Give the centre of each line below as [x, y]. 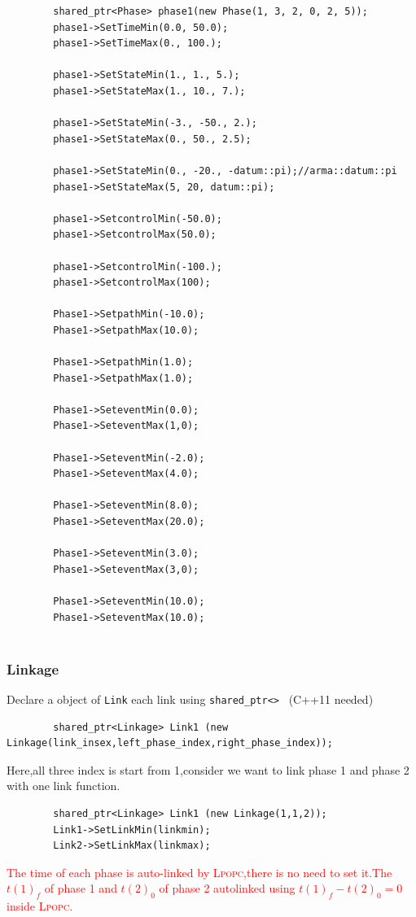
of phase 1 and [81, 888]
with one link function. [63, 786]
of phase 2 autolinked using [227, 888]
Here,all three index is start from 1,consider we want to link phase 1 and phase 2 [208, 769]
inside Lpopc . [40, 906]
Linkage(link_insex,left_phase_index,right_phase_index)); [170, 743]
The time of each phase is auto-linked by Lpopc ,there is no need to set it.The [199, 872]
